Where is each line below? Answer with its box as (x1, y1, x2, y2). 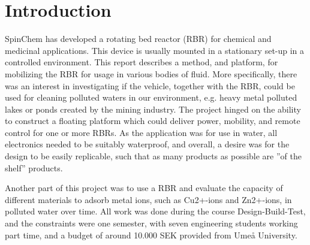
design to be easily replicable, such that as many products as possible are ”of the (5, 150, 302, 162)
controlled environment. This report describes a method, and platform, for (5, 56, 278, 68)
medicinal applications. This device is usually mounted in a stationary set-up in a (5, 44, 305, 56)
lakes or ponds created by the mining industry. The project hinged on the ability (5, 102, 301, 115)
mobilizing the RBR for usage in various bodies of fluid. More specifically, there (5, 67, 297, 80)
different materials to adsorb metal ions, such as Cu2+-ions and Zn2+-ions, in (5, 193, 292, 205)
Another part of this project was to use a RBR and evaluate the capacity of (5, 182, 283, 194)
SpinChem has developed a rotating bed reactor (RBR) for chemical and (5, 32, 272, 45)
